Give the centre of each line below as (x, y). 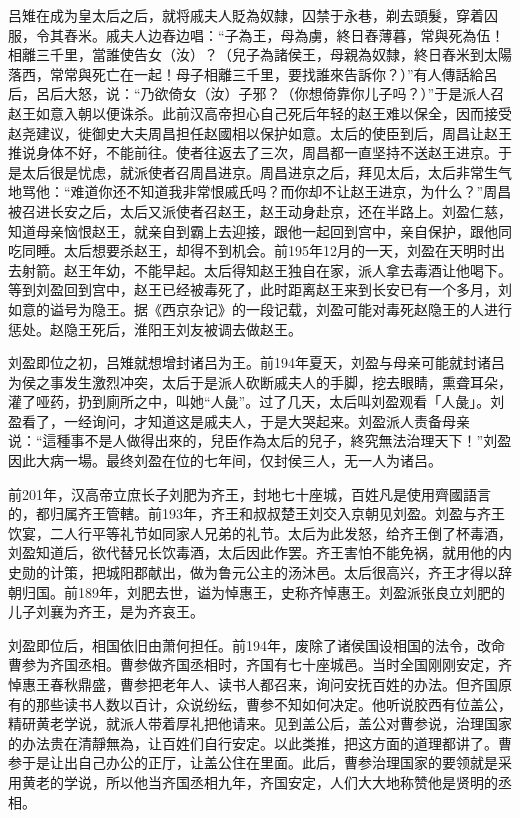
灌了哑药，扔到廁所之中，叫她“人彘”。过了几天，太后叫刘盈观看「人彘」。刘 (256, 401)
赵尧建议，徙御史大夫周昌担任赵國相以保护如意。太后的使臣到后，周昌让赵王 (260, 132)
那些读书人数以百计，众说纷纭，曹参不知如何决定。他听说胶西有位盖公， (273, 703)
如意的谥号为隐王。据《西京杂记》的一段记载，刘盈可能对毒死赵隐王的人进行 (260, 308)
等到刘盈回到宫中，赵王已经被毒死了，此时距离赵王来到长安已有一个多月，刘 (260, 289)
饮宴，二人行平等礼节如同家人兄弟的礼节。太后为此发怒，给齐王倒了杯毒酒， (260, 532)
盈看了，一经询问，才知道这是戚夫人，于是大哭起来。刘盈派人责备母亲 (239, 420)
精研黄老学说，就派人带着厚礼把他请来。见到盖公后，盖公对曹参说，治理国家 (260, 723)
